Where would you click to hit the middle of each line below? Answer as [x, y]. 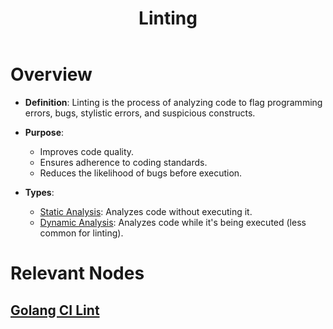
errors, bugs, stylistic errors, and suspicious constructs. [140, 113]
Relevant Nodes [77, 273]
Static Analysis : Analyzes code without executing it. [146, 211]
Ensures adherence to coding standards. [123, 162]
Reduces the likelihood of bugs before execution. [141, 173]
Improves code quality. [87, 151]
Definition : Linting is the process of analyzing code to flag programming [173, 102]
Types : [39, 192]
